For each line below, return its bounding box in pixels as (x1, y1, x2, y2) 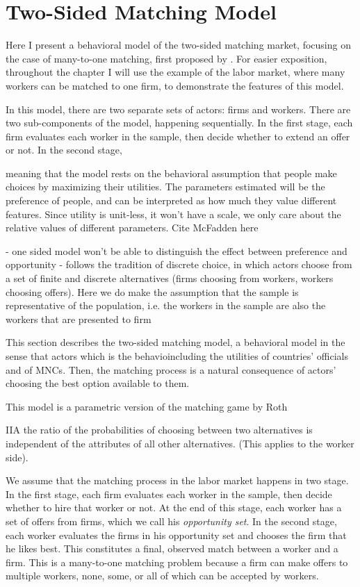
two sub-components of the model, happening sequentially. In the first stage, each (6, 115, 353, 130)
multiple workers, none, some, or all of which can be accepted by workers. (6, 568, 319, 583)
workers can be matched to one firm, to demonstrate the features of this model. (6, 78, 344, 92)
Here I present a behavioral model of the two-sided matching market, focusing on (6, 38, 351, 52)
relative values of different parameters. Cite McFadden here (6, 220, 259, 235)
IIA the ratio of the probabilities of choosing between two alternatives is (6, 422, 313, 437)
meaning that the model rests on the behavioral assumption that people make (6, 165, 337, 180)
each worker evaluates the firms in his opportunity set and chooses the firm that (6, 527, 347, 542)
